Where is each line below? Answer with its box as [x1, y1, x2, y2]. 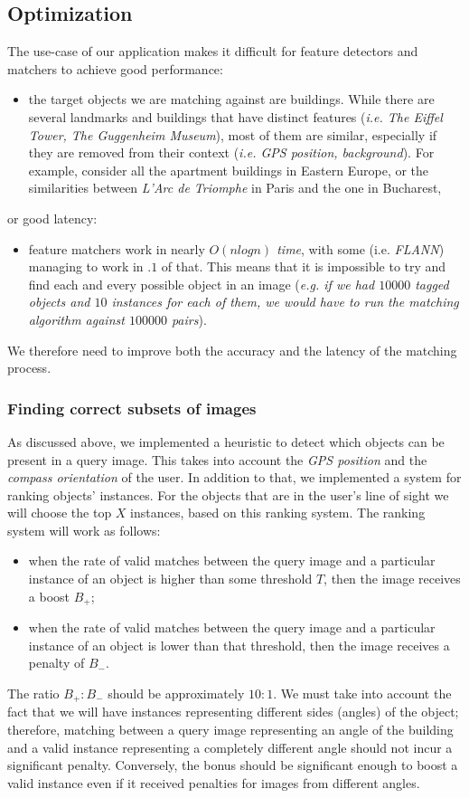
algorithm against [28, 309, 125, 328]
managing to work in [28, 257, 144, 276]
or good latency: [7, 208, 98, 227]
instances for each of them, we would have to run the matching [111, 292, 459, 311]
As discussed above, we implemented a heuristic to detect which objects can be [7, 432, 445, 451]
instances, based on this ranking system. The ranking [130, 503, 426, 522]
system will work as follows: [7, 520, 161, 539]
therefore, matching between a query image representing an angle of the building [7, 719, 454, 738]
